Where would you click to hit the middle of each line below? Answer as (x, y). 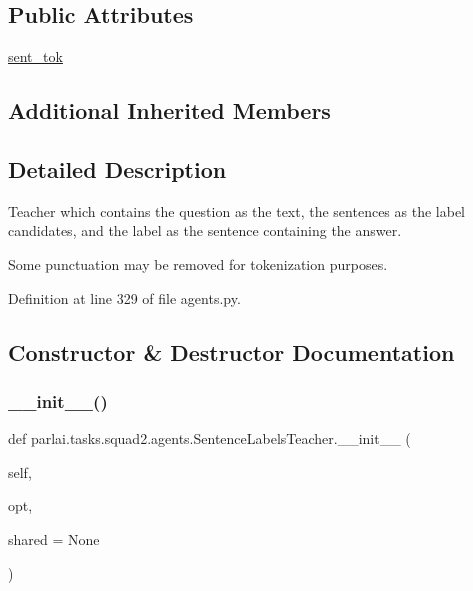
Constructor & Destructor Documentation (231, 351)
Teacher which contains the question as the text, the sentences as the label (236, 210)
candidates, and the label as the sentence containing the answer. (205, 230)
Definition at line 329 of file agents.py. (124, 297)
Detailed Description (117, 168)
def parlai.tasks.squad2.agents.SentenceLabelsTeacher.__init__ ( (209, 438)
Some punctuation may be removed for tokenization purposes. (198, 263)
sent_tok (35, 56)
